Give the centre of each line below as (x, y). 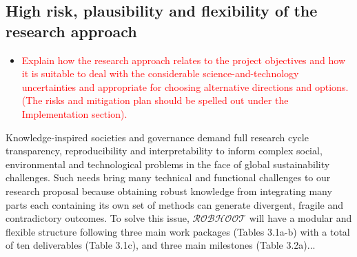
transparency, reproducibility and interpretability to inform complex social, (164, 151)
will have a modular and (300, 218)
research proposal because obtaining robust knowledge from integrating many (169, 191)
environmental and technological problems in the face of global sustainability (168, 164)
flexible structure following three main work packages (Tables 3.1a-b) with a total (178, 231)
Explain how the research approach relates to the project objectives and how (184, 60)
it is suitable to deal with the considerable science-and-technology (160, 73)
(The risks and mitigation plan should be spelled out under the (155, 100)
